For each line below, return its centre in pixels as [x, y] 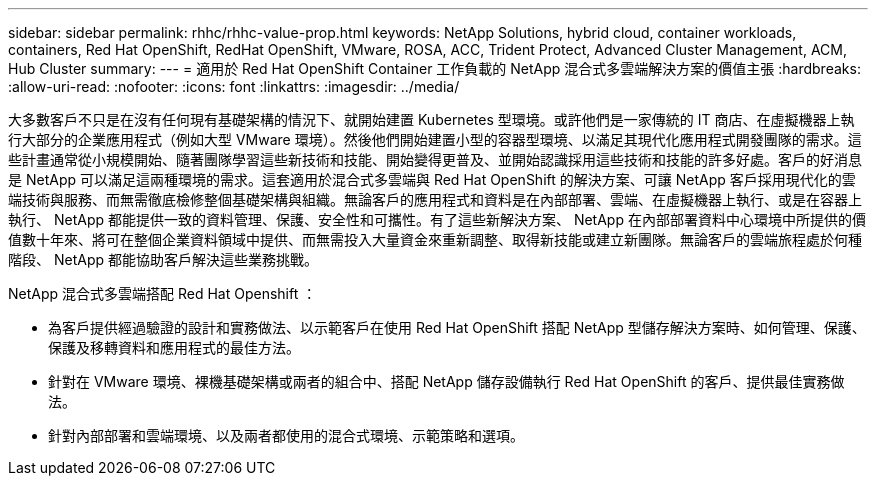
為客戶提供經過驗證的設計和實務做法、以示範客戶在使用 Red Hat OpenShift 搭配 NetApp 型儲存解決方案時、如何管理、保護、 [457, 327]
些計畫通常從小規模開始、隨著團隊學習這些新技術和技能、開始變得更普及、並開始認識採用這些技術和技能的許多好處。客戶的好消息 [435, 159]
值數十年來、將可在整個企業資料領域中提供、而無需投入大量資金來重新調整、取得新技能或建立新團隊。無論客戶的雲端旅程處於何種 [435, 239]
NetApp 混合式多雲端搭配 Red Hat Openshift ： [162, 293]
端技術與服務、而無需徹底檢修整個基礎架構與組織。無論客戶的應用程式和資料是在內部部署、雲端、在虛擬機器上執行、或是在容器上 [435, 199]
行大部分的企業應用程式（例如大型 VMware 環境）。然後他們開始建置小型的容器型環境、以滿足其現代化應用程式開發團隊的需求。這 [435, 139]
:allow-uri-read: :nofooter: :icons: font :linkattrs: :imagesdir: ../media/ [234, 86]
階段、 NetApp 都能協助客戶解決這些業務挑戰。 [163, 259]
